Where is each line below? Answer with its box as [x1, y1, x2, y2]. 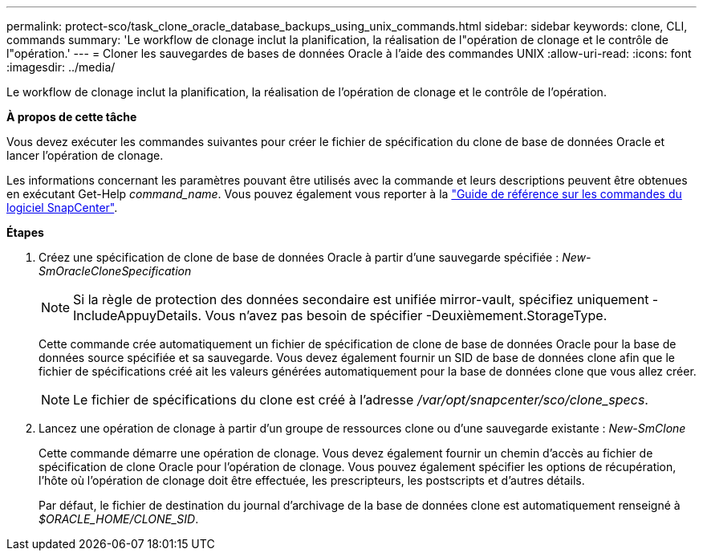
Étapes [6, 226, 44, 239]
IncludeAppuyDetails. [73, 307, 202, 323]
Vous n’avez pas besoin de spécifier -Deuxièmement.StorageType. [205, 307, 608, 323]
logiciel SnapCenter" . [6, 201, 118, 214]
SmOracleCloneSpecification [39, 264, 192, 278]
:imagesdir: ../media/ [6, 60, 116, 74]
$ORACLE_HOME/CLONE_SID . [39, 512, 199, 526]
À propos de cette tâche [6, 110, 137, 124]
